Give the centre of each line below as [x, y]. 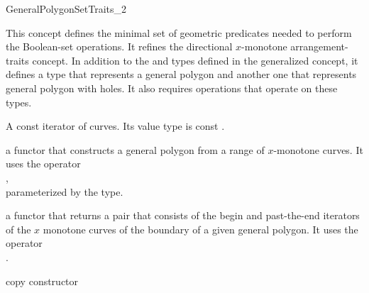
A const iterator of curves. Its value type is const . [115, 126]
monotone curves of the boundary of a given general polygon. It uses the [200, 229]
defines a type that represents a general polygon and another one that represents [181, 74]
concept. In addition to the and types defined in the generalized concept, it [195, 60]
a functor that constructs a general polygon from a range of [135, 149]
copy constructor [42, 281]
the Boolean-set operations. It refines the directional [119, 46]
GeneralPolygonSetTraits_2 [66, 9]
